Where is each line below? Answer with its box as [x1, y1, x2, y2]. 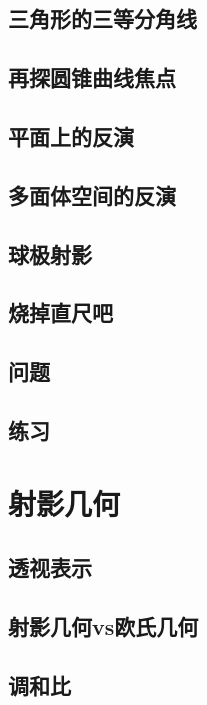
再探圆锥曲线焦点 [8, 62, 176, 93]
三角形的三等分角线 [8, 3, 197, 34]
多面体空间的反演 [8, 179, 176, 210]
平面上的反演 [8, 120, 134, 151]
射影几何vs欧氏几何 [8, 610, 199, 641]
